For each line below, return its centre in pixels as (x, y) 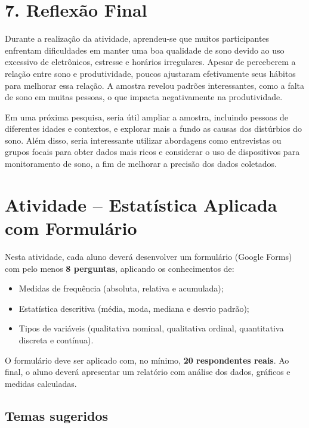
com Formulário (71, 228)
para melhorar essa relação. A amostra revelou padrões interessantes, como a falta (155, 85)
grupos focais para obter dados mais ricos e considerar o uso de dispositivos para (152, 152)
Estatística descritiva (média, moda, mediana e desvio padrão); (134, 308)
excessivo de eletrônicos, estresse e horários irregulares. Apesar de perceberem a (150, 62)
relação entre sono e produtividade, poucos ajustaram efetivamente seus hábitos (150, 73)
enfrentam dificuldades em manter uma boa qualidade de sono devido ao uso (145, 50)
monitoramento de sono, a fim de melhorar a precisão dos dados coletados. (141, 164)
